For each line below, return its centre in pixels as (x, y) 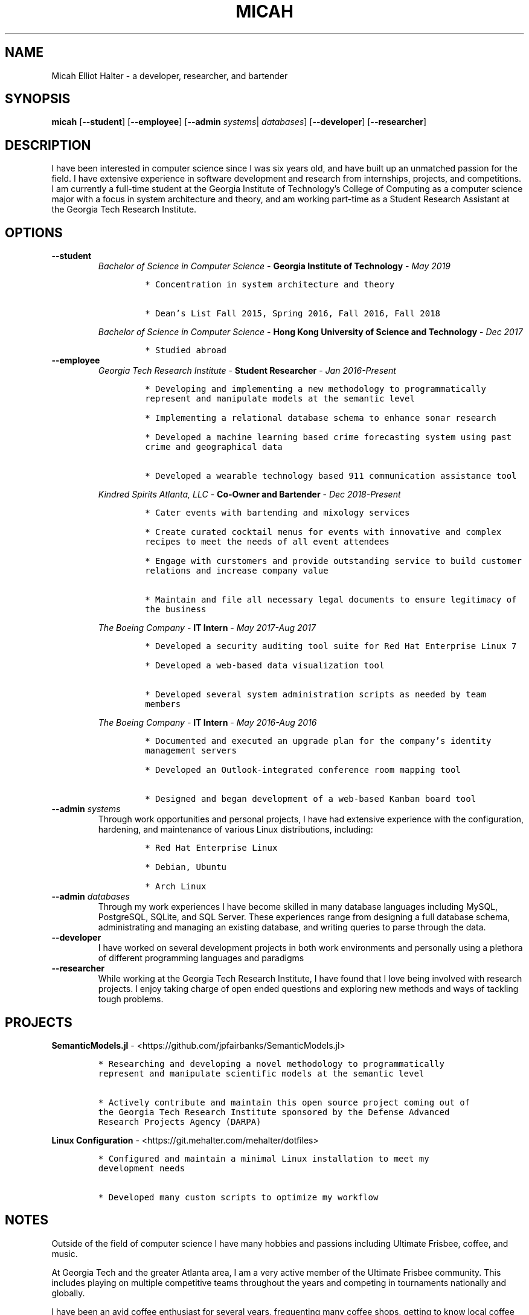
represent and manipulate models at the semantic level (280, 399)
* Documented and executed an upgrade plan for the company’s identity (318, 741)
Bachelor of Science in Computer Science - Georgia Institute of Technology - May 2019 (274, 266)
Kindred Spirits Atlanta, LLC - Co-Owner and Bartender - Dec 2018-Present (249, 494)
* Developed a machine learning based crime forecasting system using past (329, 437)
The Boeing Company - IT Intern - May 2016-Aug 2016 (207, 723)
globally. (68, 1293)
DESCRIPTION (48, 145)
